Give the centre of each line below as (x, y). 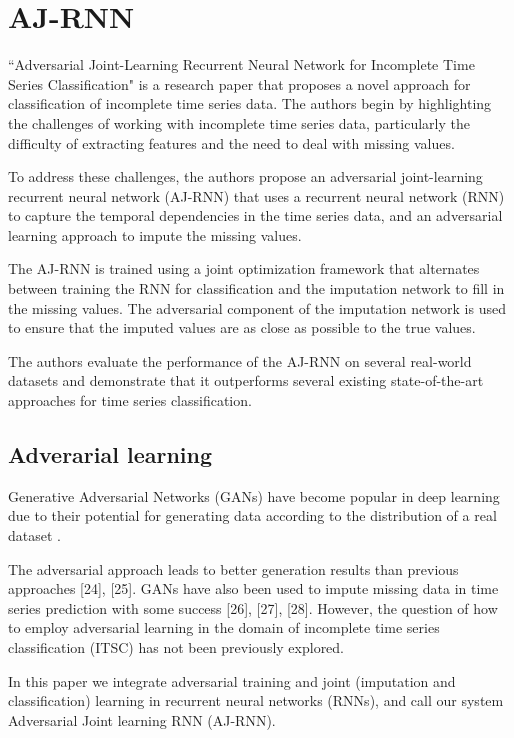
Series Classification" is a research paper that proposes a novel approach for (239, 83)
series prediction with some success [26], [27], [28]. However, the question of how (253, 607)
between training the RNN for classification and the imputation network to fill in (256, 288)
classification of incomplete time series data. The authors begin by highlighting (250, 103)
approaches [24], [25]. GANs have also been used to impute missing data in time (253, 588)
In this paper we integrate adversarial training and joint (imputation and (232, 680)
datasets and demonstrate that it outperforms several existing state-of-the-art (246, 380)
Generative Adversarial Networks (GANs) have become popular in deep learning (254, 495)
